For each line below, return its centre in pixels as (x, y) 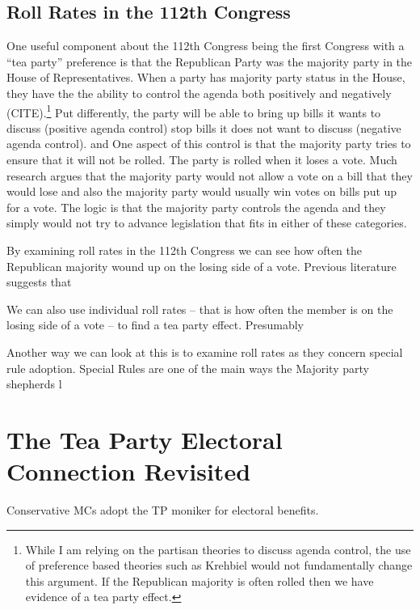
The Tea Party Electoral (145, 439)
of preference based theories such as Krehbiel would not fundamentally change (219, 565)
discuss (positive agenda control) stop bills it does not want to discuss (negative (204, 127)
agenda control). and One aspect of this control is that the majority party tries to (209, 144)
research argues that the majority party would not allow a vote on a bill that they (210, 175)
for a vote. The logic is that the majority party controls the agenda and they (196, 207)
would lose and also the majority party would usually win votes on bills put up (202, 191)
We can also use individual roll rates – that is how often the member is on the (200, 309)
